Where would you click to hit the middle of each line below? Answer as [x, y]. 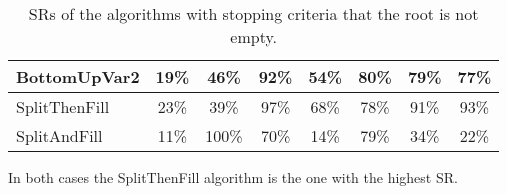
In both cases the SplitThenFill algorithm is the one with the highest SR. [233, 177]
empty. [254, 36]
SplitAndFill [59, 135]
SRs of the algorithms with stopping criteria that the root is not [253, 13]
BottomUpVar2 [78, 76]
